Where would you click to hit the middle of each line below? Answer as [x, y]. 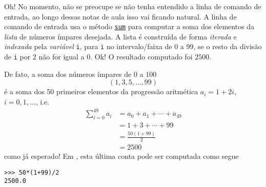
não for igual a [62, 57]
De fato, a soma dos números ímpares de [68, 74]
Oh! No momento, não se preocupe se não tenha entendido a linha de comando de [133, 6]
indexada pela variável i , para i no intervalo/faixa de [88, 46]
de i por [17, 57]
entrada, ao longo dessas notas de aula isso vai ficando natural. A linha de [120, 16]
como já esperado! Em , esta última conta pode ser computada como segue [121, 156]
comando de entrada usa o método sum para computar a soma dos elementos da [129, 26]
